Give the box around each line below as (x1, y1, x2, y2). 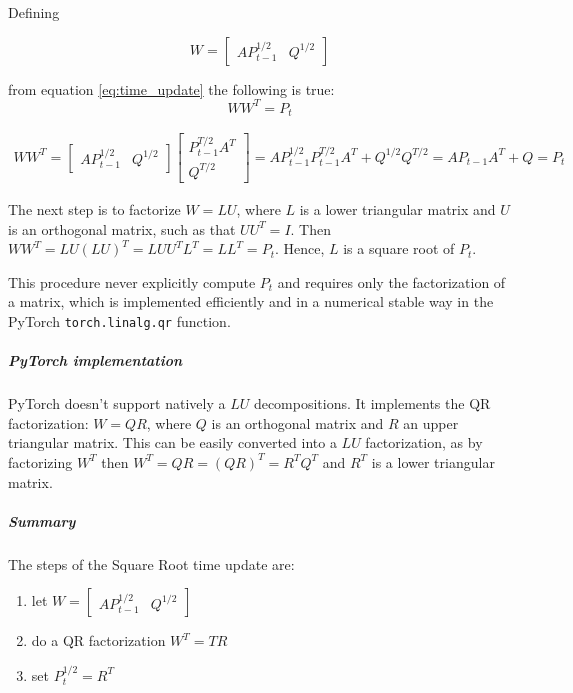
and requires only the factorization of (277, 271, 506, 292)
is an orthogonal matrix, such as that (8, 218, 236, 239)
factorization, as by (365, 432, 483, 453)
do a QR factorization (31, 630, 166, 651)
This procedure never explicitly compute (8, 271, 256, 292)
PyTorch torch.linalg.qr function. (8, 310, 231, 331)
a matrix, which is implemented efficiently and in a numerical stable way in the (8, 291, 494, 312)
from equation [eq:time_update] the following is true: (8, 78, 335, 99)
